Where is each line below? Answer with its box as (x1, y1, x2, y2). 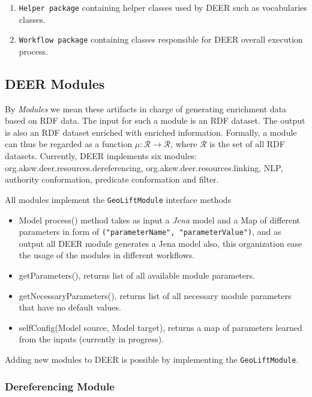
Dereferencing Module (5, 378, 115, 393)
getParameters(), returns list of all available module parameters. (19, 268, 255, 281)
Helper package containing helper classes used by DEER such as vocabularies (19, 1, 307, 13)
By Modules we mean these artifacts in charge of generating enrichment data (5, 102, 287, 115)
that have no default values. (19, 301, 121, 314)
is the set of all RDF (209, 138, 285, 150)
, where (170, 138, 197, 150)
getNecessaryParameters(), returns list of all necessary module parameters (19, 289, 292, 302)
